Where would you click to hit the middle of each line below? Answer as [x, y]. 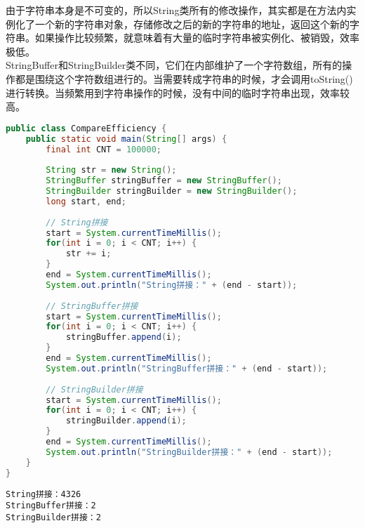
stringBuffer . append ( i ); [124, 337]
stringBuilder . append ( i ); [126, 421]
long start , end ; [86, 201]
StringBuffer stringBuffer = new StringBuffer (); [164, 181]
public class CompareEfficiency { [86, 128]
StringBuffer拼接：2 [51, 506]
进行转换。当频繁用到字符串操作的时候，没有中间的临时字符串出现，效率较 [178, 92]
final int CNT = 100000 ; [104, 149]
